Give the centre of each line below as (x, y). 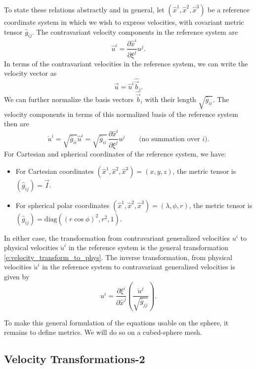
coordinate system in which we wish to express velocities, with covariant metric (124, 22)
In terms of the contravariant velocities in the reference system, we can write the (126, 63)
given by (17, 277)
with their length (171, 99)
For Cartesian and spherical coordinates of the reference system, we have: (115, 153)
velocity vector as (30, 73)
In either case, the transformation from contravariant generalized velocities (117, 237)
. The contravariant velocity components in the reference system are (135, 31)
